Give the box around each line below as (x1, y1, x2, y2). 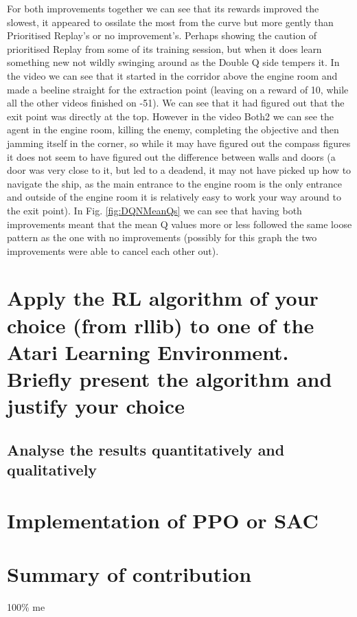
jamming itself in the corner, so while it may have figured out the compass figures (7, 135, 351, 150)
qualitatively (7, 459, 97, 480)
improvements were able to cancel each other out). (7, 243, 219, 258)
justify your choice (7, 392, 185, 420)
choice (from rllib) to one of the (7, 311, 314, 339)
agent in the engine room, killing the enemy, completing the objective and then (7, 122, 339, 137)
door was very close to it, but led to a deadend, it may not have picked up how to (7, 163, 352, 177)
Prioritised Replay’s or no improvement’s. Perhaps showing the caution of (7, 28, 317, 43)
